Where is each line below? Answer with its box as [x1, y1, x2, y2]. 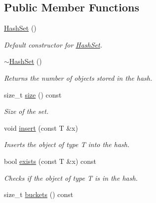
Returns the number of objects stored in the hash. [4, 72, 153, 83]
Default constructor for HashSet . [4, 39, 103, 50]
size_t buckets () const [4, 189, 74, 200]
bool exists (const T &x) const [4, 155, 96, 166]
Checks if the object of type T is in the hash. [4, 172, 138, 183]
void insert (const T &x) [4, 122, 78, 133]
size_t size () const [4, 89, 62, 100]
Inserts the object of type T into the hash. [4, 139, 130, 150]
